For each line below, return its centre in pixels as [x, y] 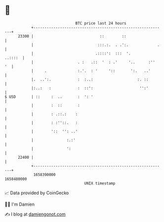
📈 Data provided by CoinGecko [37, 193]
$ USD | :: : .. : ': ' [49, 97]
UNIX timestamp [100, 183]
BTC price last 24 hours [101, 23]
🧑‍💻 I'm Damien [20, 204]
